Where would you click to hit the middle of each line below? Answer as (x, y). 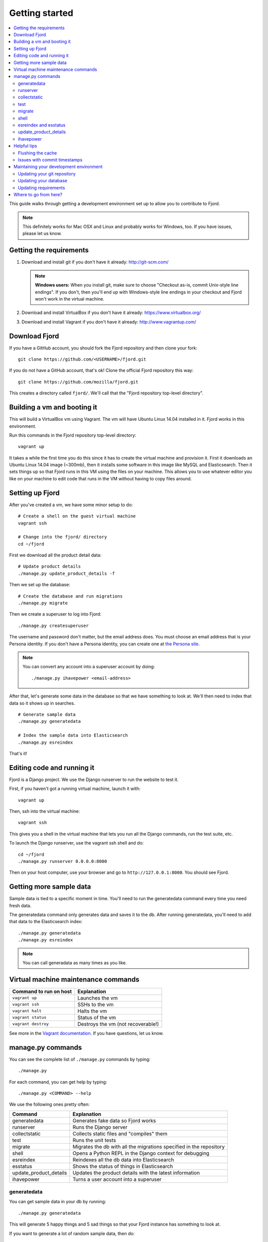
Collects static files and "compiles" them (120, 1134)
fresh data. (20, 905)
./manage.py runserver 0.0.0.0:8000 (63, 861)
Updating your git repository (47, 173)
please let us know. (42, 233)
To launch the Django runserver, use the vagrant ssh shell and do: (76, 843)
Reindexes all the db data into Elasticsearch (123, 1160)
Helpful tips (25, 146)
